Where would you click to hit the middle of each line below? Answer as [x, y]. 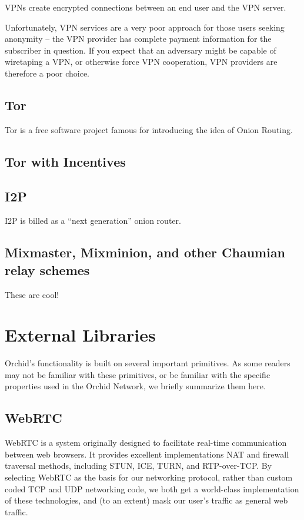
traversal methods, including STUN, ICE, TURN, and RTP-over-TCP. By [138, 466]
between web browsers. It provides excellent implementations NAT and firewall [147, 454]
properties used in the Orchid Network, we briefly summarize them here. [135, 386]
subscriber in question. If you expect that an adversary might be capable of [141, 50]
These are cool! [32, 294]
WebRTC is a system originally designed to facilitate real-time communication [146, 443]
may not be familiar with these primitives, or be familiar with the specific [138, 374]
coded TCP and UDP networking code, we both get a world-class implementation [152, 488]
